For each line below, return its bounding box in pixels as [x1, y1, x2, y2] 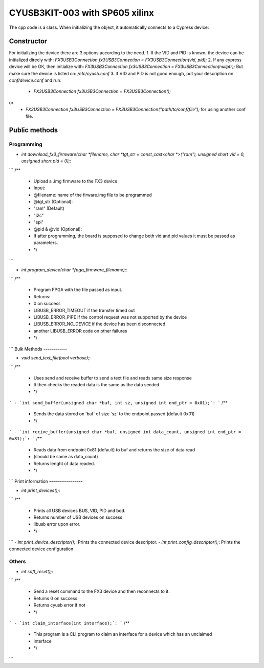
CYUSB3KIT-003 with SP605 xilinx [9, 7, 154, 18]
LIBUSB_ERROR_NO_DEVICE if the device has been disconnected [33, 321, 166, 327]
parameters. [33, 240, 58, 245]
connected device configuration [9, 546, 73, 552]
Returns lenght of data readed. [33, 460, 95, 467]
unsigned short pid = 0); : [21, 158, 71, 164]
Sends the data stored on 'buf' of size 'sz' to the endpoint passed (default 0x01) [33, 411, 195, 417]
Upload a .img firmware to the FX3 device [33, 178, 117, 184]
